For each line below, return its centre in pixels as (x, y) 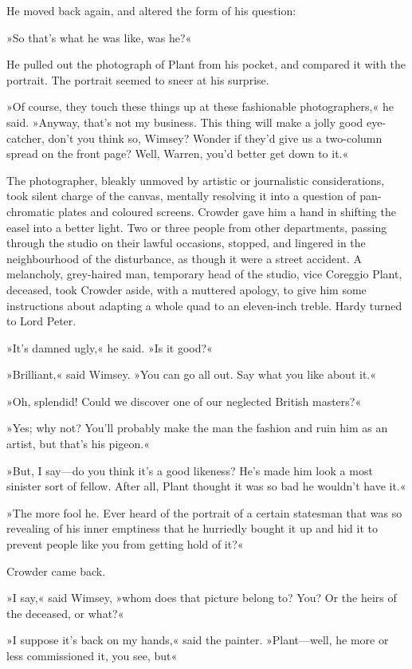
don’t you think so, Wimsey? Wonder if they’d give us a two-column (215, 138)
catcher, (26, 138)
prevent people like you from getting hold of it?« (125, 544)
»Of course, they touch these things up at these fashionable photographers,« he (200, 106)
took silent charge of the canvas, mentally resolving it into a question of (181, 196)
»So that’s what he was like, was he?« (99, 37)
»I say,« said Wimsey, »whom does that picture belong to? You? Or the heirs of (202, 598)
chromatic (31, 211)
